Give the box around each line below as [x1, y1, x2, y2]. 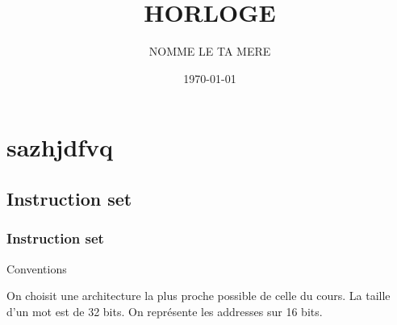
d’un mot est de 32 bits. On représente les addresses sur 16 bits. [6, 302, 323, 319]
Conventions [6, 260, 67, 277]
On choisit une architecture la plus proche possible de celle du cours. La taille [6, 287, 391, 304]
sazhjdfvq [6, 131, 114, 164]
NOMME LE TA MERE [148, 43, 271, 60]
